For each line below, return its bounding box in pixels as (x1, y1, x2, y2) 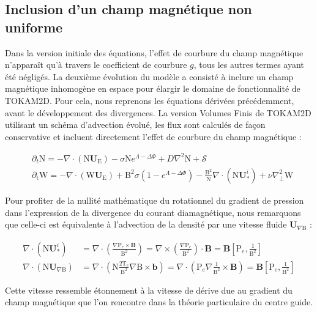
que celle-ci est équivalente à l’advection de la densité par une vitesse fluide (5, 218, 287, 231)
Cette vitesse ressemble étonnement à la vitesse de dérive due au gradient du (5, 283, 293, 296)
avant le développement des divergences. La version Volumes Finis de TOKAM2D (5, 106, 311, 119)
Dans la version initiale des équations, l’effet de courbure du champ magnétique (5, 46, 304, 59)
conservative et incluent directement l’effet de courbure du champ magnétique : (5, 130, 302, 143)
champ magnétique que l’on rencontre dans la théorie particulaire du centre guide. (5, 295, 313, 308)
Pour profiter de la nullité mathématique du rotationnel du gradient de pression (5, 193, 304, 206)
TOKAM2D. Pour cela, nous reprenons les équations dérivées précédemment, (5, 94, 294, 106)
